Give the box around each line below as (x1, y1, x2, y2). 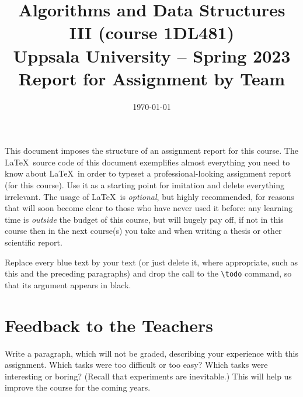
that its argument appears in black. (5, 278, 131, 291)
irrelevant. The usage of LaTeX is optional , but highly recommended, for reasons (5, 190, 294, 202)
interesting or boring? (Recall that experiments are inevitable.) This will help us (5, 370, 292, 382)
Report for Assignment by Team (18, 66, 285, 90)
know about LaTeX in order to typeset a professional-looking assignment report (5, 167, 291, 179)
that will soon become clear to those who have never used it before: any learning (5, 202, 293, 214)
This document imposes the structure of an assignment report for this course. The (5, 144, 298, 157)
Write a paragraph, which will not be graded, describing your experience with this (5, 347, 298, 359)
